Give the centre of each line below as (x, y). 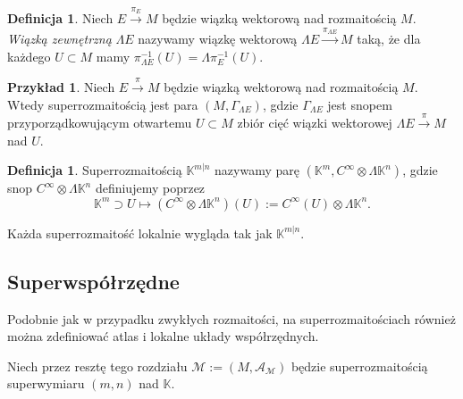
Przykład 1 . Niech (61, 86)
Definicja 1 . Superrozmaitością (95, 170)
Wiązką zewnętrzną (59, 38)
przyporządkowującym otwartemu (100, 122)
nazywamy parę (257, 170)
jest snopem (360, 104)
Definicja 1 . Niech (60, 18)
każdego (29, 56)
